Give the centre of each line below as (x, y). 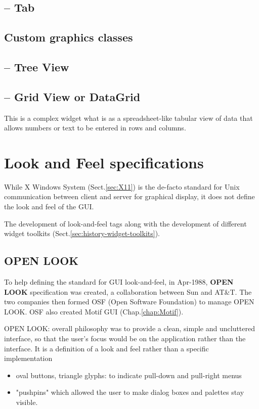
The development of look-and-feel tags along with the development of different (125, 223)
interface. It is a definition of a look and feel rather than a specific (106, 348)
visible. (27, 402)
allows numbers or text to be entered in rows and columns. (95, 128)
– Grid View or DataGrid (72, 96)
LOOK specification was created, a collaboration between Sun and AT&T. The (128, 291)
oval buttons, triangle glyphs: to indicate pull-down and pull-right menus (129, 375)
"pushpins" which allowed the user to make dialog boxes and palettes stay (130, 392)
